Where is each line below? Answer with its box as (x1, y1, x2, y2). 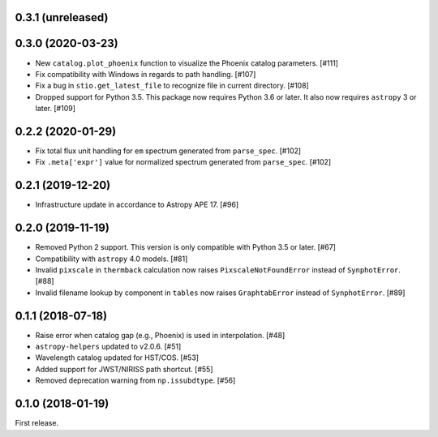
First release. (15, 418, 59, 428)
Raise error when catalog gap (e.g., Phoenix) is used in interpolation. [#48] (35, 330, 286, 340)
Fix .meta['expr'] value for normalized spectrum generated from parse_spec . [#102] (35, 157, 332, 167)
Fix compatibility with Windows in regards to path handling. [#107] (35, 69, 256, 79)
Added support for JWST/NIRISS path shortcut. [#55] (35, 364, 213, 374)
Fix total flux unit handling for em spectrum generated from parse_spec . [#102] (35, 146, 302, 156)
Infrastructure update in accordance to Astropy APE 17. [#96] (35, 199, 239, 210)
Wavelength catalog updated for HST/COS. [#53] (35, 353, 199, 362)
